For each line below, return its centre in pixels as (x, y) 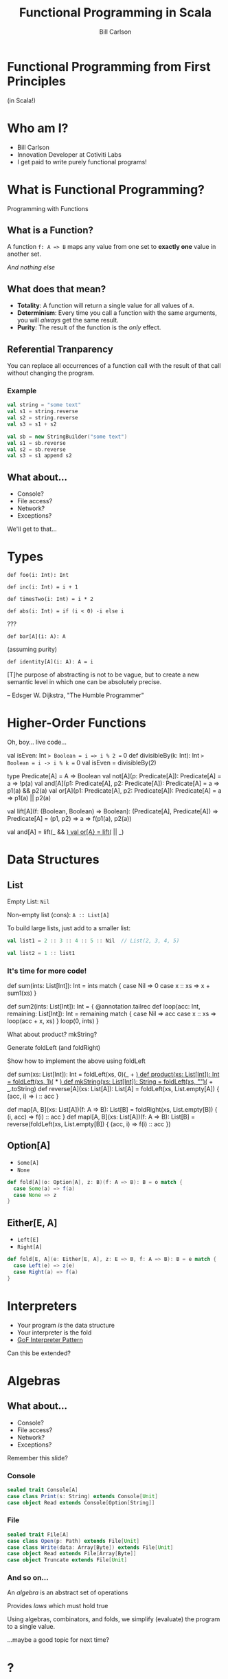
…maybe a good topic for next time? (58, 1640)
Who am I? (38, 128)
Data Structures (53, 860)
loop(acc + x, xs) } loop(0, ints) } (53, 1021)
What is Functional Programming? (106, 189)
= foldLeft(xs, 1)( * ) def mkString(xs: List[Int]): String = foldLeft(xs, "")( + (110, 1082)
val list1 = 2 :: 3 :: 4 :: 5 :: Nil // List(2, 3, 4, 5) (93, 941)
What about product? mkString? (52, 1034)
